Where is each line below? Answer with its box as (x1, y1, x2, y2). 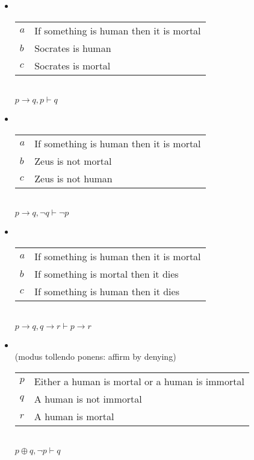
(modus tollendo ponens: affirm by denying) (14, 350, 176, 363)
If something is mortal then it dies (34, 266, 179, 281)
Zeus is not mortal (34, 153, 112, 168)
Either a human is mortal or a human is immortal (34, 374, 244, 388)
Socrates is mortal (34, 58, 111, 72)
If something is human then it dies (34, 284, 179, 298)
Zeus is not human (34, 171, 113, 185)
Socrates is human (34, 40, 111, 55)
